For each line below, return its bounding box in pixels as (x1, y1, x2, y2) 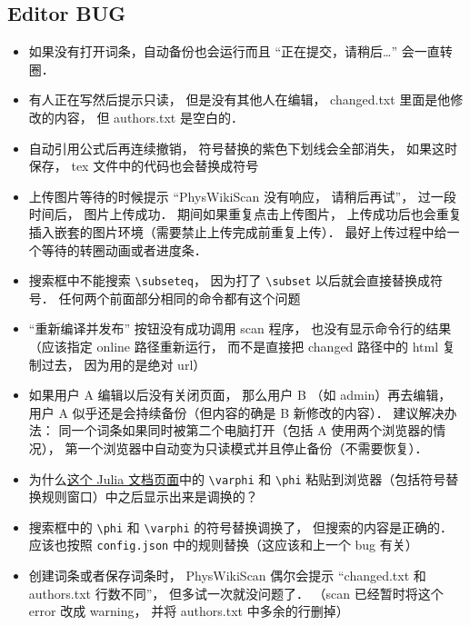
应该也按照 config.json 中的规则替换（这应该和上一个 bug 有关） (28, 535, 418, 554)
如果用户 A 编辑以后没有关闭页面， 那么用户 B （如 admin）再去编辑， (28, 385, 452, 404)
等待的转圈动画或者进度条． (41, 240, 207, 259)
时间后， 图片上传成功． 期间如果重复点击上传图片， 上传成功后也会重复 (28, 204, 462, 224)
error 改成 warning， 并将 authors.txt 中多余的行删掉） (28, 601, 349, 621)
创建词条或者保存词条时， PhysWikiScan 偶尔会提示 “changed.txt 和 (28, 566, 426, 585)
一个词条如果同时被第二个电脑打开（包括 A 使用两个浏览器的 (71, 421, 434, 440)
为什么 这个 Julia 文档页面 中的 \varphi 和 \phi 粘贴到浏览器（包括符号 (28, 469, 446, 488)
